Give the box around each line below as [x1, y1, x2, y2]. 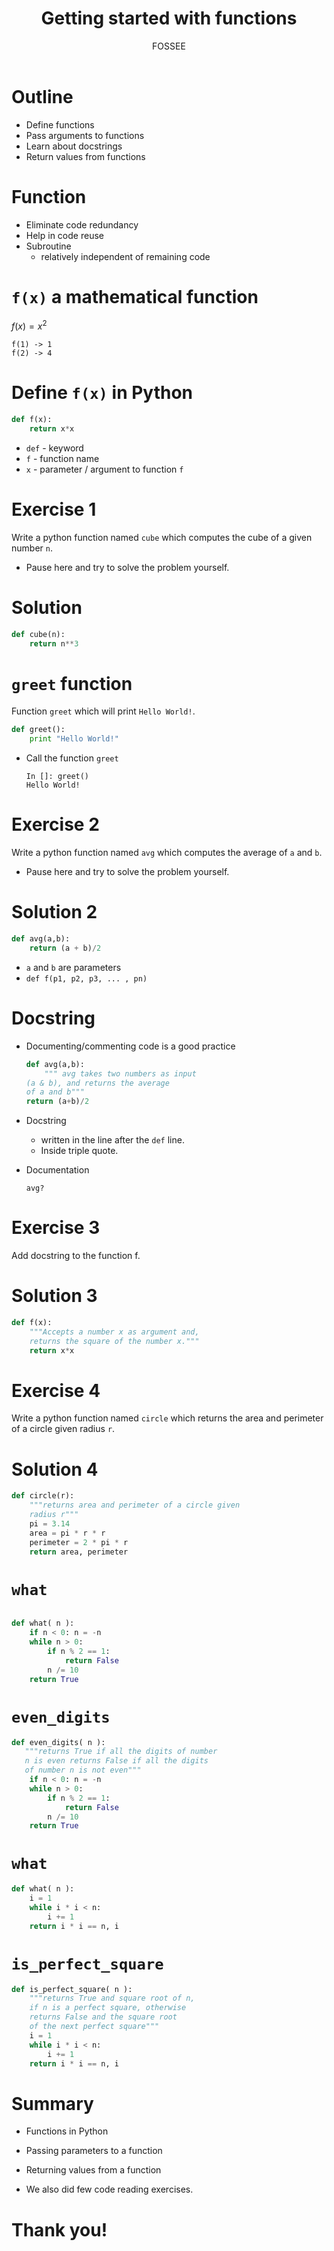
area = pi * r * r [29, 1528, 106, 1538]
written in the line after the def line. [40, 1134, 185, 1146]
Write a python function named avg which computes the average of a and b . [11, 847, 323, 859]
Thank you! [11, 2218, 108, 2241]
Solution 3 [11, 1285, 98, 1307]
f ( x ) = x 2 [11, 318, 48, 332]
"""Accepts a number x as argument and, [29, 1327, 200, 1337]
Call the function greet [25, 752, 119, 764]
